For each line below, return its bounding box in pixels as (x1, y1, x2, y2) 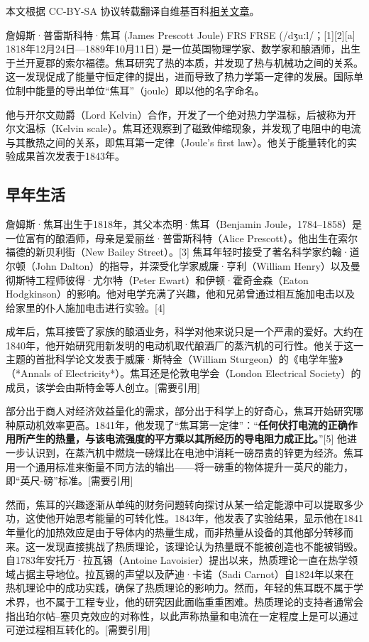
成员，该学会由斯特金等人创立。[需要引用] (6, 379, 200, 394)
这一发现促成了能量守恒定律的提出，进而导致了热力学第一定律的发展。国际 (6, 69, 353, 84)
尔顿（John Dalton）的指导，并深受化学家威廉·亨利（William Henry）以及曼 (6, 258, 360, 273)
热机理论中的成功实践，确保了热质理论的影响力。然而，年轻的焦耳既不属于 (6, 580, 353, 595)
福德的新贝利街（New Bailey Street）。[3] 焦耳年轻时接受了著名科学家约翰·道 (6, 244, 360, 259)
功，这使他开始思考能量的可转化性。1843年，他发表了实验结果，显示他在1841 (6, 511, 363, 526)
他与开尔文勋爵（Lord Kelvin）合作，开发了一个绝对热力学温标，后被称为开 (6, 107, 356, 121)
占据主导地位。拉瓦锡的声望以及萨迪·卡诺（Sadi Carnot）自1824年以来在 (15, 566, 354, 581)
